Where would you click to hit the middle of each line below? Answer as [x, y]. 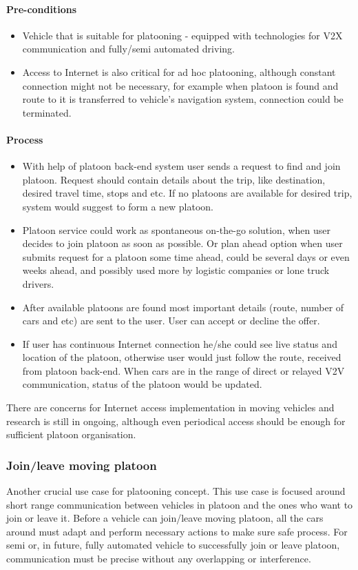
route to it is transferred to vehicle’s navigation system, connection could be [183, 99]
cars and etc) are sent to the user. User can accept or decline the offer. [171, 321]
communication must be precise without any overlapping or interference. [159, 559]
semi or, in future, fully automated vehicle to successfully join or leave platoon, [173, 545]
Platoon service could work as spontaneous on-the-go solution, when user [177, 229]
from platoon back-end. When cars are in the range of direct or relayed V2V [183, 370]
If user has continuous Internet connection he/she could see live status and [180, 343]
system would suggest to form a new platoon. [118, 206]
